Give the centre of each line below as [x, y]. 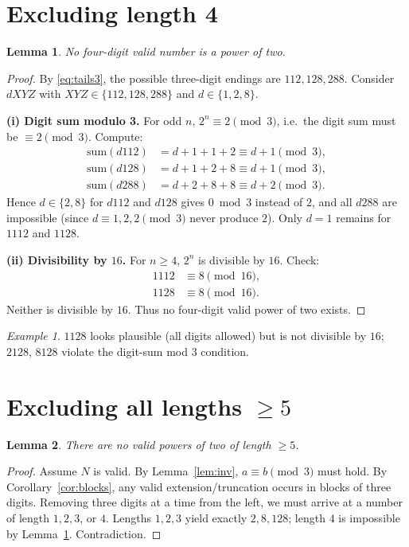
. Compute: [116, 136]
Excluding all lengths [124, 406]
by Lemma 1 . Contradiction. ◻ [84, 533]
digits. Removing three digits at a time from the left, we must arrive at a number [204, 502]
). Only [285, 217]
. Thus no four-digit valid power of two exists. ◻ [247, 309]
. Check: [300, 259]
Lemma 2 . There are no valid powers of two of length [139, 444]
